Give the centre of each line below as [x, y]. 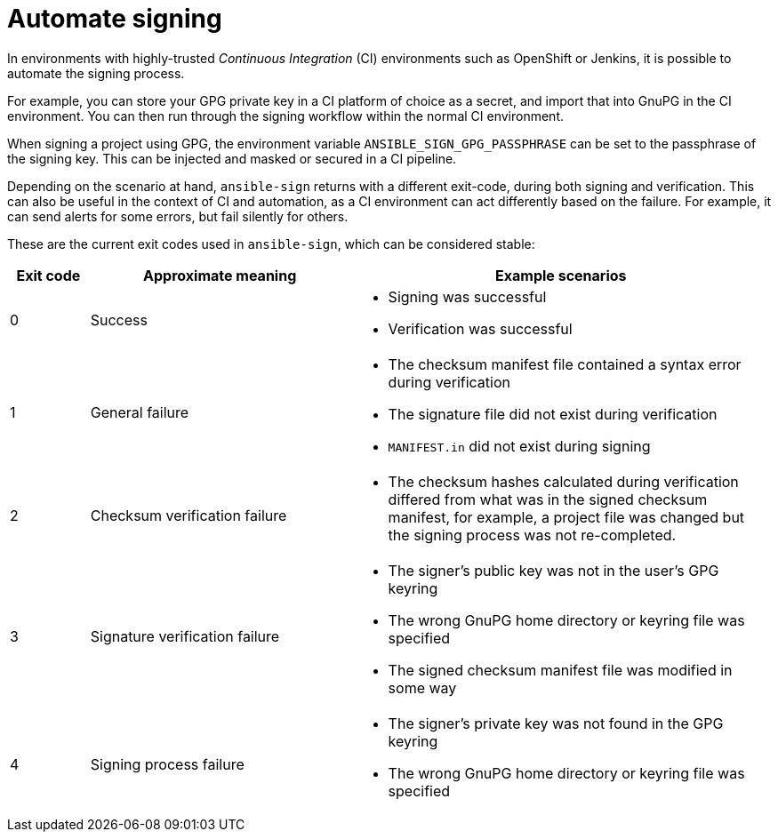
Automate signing [115, 19]
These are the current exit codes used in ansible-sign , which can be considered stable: [271, 244]
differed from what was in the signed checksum [548, 499]
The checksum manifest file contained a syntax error [565, 364]
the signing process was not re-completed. [532, 535]
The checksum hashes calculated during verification [563, 481]
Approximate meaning [220, 275]
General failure [140, 412]
